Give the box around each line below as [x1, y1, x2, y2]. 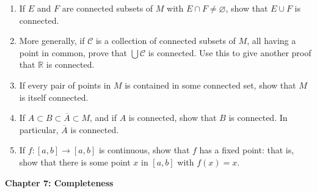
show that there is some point [19, 155, 131, 168]
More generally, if [19, 34, 85, 47]
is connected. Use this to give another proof [148, 46, 312, 59]
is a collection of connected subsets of [95, 34, 236, 47]
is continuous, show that [98, 144, 190, 156]
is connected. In [228, 111, 288, 124]
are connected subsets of [62, 2, 153, 14]
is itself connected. [19, 90, 89, 103]
